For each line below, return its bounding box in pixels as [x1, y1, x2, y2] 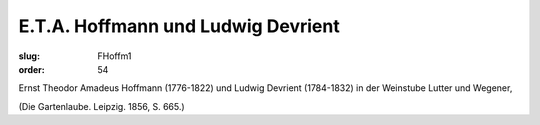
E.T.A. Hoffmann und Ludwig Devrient [18, 15, 340, 37]
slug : [18, 50, 40, 62]
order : [18, 63, 45, 75]
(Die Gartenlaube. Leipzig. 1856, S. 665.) [18, 100, 185, 112]
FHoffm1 [97, 50, 132, 62]
